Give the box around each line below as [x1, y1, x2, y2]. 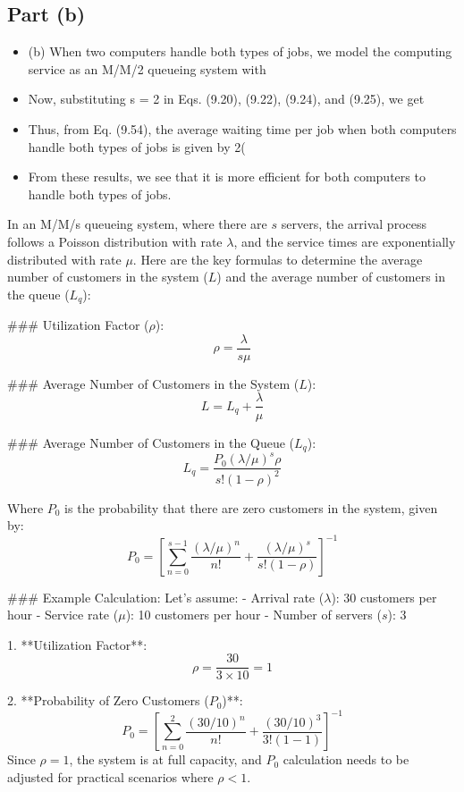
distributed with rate [7, 249, 122, 268]
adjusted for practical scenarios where [7, 768, 214, 787]
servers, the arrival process [281, 215, 426, 233]
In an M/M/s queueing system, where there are [7, 215, 267, 233]
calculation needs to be [283, 750, 409, 769]
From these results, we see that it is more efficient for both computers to [28, 167, 426, 186]
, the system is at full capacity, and [69, 750, 262, 769]
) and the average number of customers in [216, 267, 446, 286]
